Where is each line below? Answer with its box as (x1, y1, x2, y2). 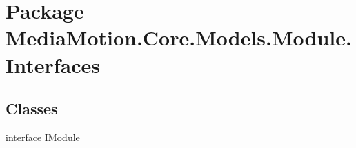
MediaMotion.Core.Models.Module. (6, 23, 352, 52)
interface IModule (6, 129, 80, 144)
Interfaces (6, 50, 101, 78)
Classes (6, 98, 58, 119)
